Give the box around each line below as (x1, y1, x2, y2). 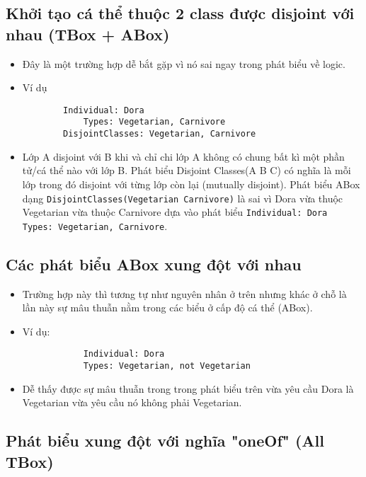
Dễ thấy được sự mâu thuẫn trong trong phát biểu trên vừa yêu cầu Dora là (22, 381, 354, 396)
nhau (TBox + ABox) (6, 23, 170, 45)
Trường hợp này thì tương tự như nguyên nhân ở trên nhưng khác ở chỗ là (22, 286, 347, 301)
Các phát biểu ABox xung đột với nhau (6, 253, 302, 275)
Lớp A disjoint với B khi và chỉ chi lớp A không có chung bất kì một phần (22, 149, 345, 163)
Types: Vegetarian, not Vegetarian (83, 361, 251, 372)
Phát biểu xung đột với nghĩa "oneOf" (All (6, 430, 325, 452)
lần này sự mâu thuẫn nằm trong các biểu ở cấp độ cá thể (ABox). (22, 300, 313, 315)
